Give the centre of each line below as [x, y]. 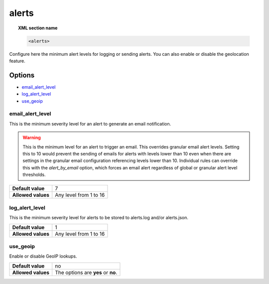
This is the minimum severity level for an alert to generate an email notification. [90, 124]
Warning [32, 138]
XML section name [38, 28]
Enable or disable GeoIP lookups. [43, 256]
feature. [17, 61]
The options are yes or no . [86, 273]
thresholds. [34, 175]
